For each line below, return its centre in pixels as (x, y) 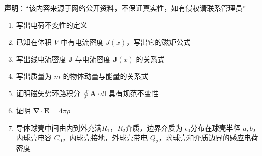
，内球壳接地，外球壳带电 (105, 137)
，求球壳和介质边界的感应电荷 (208, 137)
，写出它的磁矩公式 (158, 42)
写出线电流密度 (41, 59)
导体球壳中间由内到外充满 (59, 127)
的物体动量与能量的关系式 (106, 76)
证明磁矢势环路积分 (48, 93)
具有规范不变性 (134, 93)
